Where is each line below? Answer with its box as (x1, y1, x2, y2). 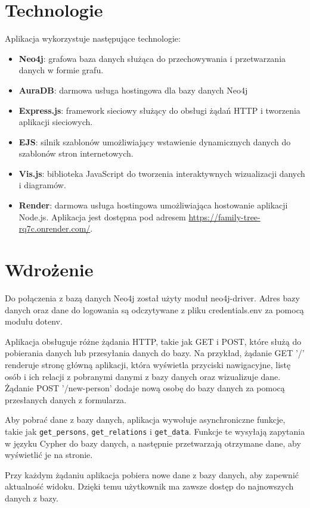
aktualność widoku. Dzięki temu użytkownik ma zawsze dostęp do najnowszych (5, 480, 294, 493)
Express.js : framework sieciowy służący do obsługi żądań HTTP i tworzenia (18, 104, 300, 116)
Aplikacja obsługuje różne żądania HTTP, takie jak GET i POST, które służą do (5, 335, 302, 347)
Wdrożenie (5, 257, 94, 282)
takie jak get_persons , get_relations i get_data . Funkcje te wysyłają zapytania (5, 425, 305, 437)
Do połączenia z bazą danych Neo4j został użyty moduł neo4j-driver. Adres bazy (5, 291, 300, 304)
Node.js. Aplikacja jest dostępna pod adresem (18, 210, 186, 223)
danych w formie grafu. (18, 64, 104, 76)
